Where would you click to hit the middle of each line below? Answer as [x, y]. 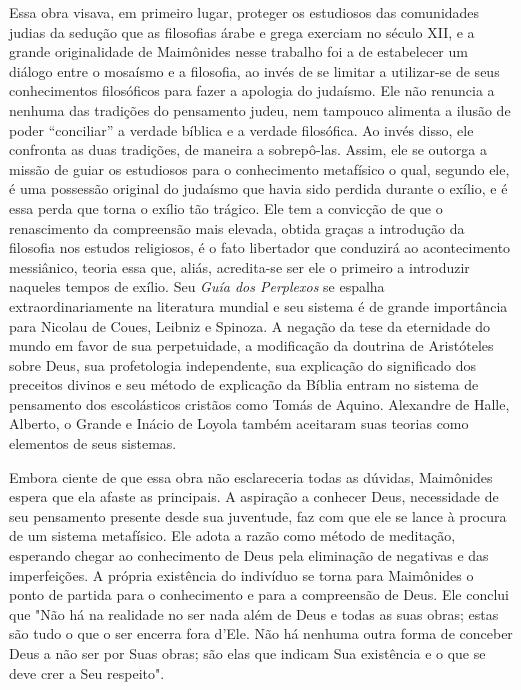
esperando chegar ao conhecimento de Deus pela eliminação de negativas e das [249, 555]
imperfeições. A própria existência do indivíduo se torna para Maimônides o [241, 574]
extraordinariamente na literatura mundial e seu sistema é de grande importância [258, 305]
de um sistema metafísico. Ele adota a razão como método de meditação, [232, 535]
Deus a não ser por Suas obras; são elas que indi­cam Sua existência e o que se [247, 653]
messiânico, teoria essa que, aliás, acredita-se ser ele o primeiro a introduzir [239, 266]
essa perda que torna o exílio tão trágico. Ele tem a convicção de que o [226, 207]
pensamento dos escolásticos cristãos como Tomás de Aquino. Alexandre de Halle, [259, 403]
